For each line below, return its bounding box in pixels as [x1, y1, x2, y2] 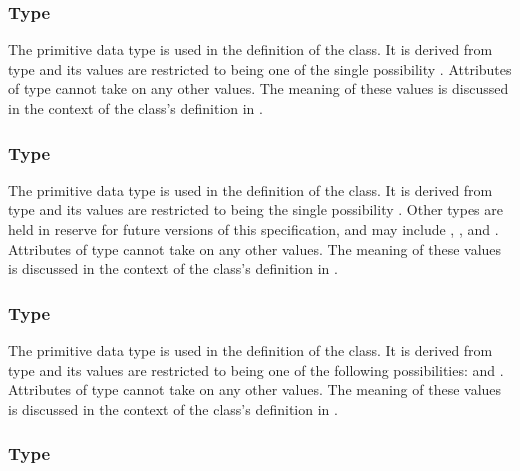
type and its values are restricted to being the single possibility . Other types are [8, 199, 503, 220]
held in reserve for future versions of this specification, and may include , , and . [8, 219, 499, 239]
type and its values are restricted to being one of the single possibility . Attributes [8, 58, 512, 79]
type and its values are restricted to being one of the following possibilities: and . [8, 359, 504, 380]
